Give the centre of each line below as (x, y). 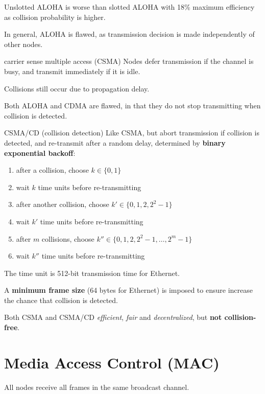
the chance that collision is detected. (61, 300)
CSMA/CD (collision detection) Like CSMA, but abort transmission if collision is (132, 133)
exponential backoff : (40, 153)
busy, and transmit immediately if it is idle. (72, 71)
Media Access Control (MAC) (112, 362)
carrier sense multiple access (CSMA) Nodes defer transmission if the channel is (129, 61)
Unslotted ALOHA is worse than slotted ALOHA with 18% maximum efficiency (129, 7)
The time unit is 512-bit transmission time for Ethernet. (92, 273)
